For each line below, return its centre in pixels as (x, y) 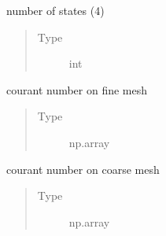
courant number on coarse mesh (83, 169)
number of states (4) (55, 10)
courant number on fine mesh (77, 89)
